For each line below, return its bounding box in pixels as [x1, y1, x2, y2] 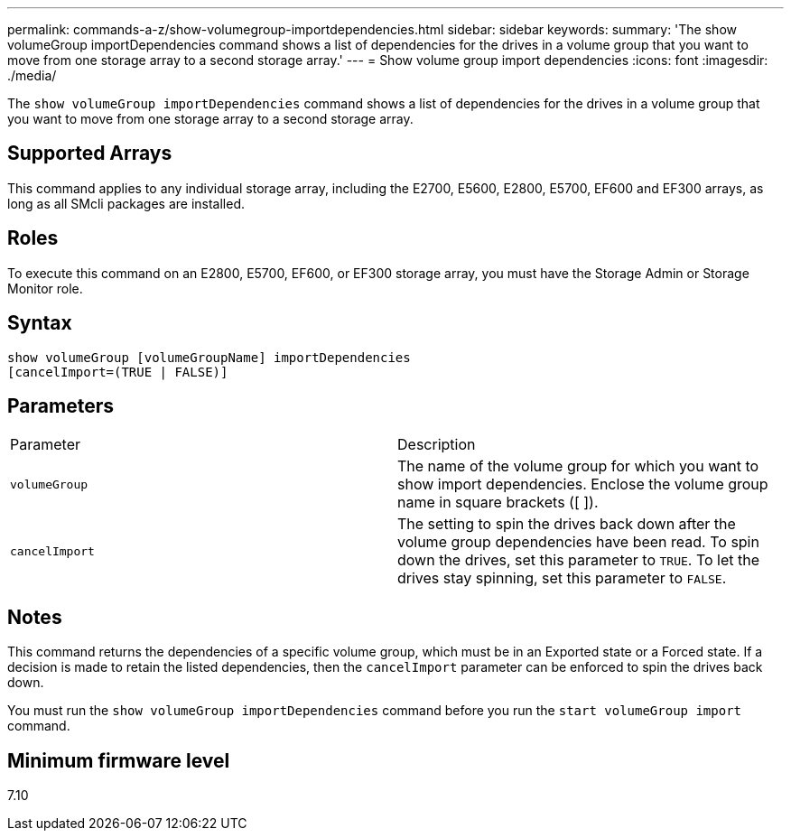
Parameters [7, 394, 114, 417]
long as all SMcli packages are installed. [7, 195, 245, 211]
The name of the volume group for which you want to [397, 457, 759, 476]
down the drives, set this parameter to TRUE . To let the [397, 551, 760, 570]
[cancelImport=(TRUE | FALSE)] [7, 364, 228, 379]
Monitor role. [7, 280, 83, 296]
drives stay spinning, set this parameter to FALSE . [397, 569, 727, 588]
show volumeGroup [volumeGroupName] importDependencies [7, 349, 411, 365]
